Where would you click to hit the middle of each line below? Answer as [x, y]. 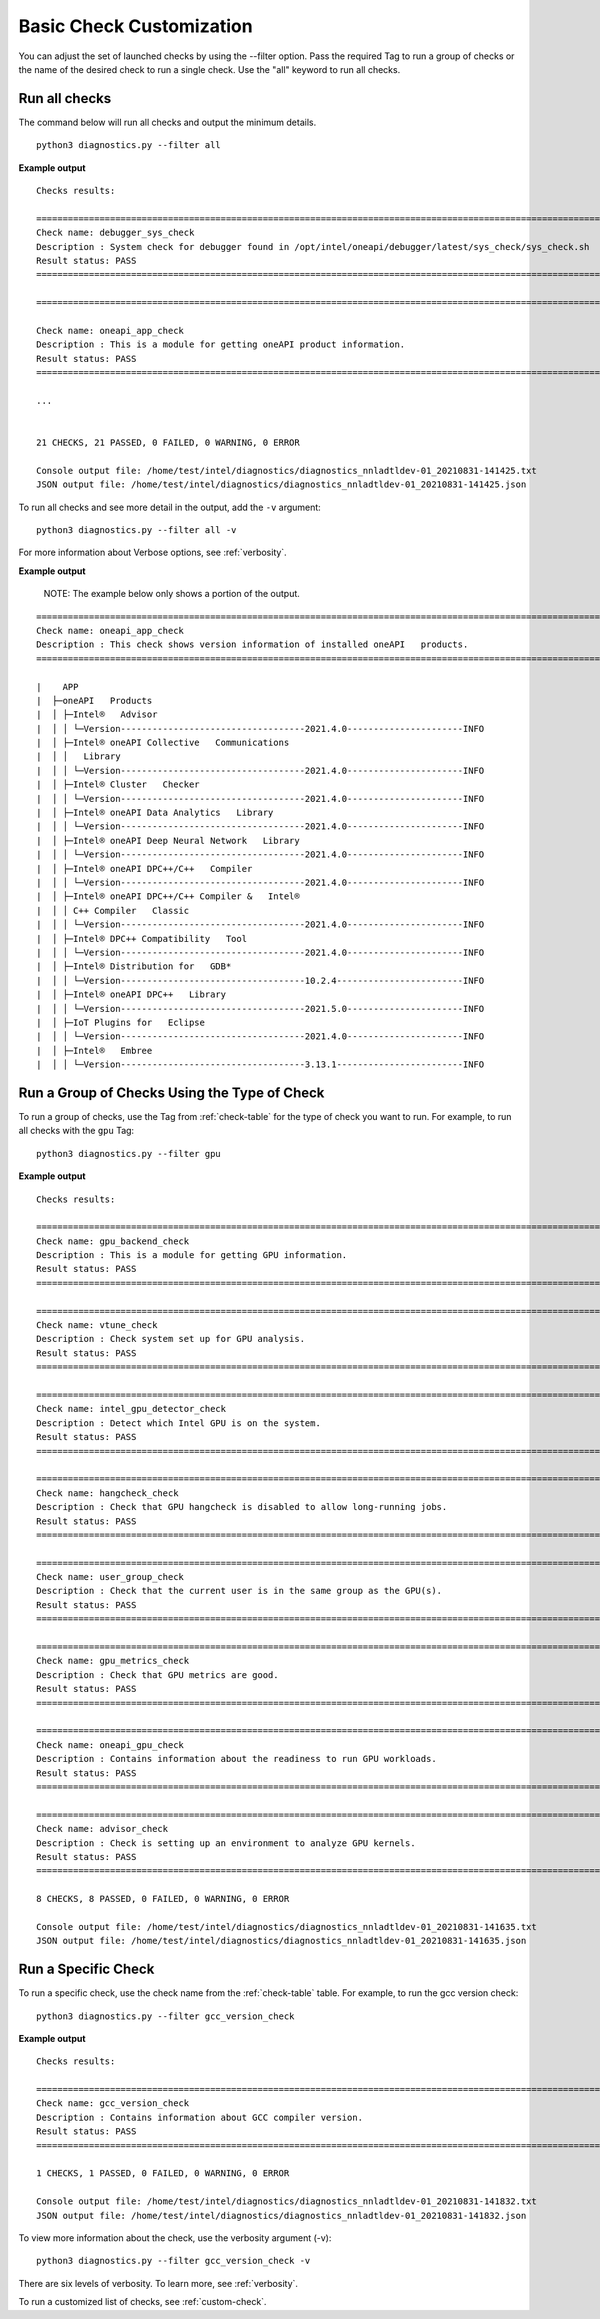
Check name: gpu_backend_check [113, 1241]
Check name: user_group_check [110, 1577]
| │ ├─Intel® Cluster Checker [118, 784]
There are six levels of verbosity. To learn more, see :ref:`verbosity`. [158, 2283]
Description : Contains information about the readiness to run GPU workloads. [236, 1759]
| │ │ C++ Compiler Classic [113, 910]
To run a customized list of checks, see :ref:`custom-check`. [142, 2302]
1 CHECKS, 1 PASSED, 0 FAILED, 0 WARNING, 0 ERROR [163, 2173]
